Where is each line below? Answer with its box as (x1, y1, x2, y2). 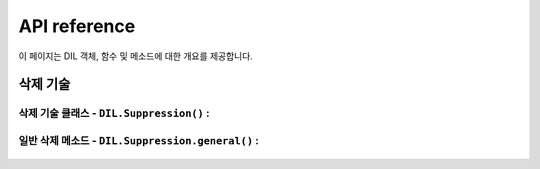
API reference (18, 15, 136, 37)
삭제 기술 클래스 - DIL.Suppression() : (18, 106, 210, 120)
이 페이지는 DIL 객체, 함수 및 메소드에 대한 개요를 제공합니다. (18, 50, 254, 62)
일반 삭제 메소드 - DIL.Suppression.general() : (18, 133, 260, 147)
